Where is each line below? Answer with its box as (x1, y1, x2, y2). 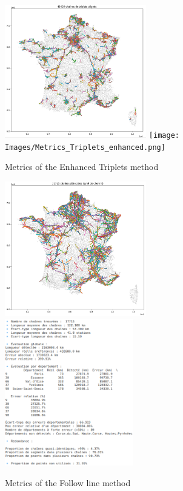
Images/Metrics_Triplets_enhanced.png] (5, 143, 165, 152)
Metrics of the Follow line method (5, 476, 131, 489)
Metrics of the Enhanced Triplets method (5, 160, 159, 173)
